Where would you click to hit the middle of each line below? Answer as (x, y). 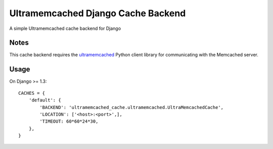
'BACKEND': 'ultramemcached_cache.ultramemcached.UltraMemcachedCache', (132, 107)
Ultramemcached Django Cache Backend (98, 13)
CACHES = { (32, 93)
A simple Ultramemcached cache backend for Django (65, 28)
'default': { (45, 100)
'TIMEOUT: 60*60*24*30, (69, 121)
